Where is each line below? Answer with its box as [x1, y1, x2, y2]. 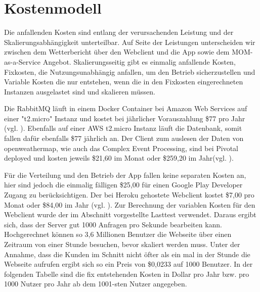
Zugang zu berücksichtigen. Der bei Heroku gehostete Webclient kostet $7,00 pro [4, 189, 254, 200]
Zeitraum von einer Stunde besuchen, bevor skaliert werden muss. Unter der [4, 239, 240, 249]
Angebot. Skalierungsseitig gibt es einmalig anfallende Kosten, [42, 56, 236, 67]
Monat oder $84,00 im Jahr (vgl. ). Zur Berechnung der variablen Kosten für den [4, 199, 255, 210]
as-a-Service [4, 56, 41, 67]
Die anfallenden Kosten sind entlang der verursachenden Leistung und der [4, 27, 234, 37]
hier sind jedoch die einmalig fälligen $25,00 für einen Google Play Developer [4, 179, 243, 190]
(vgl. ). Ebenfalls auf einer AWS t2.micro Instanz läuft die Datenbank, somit [4, 123, 242, 133]
